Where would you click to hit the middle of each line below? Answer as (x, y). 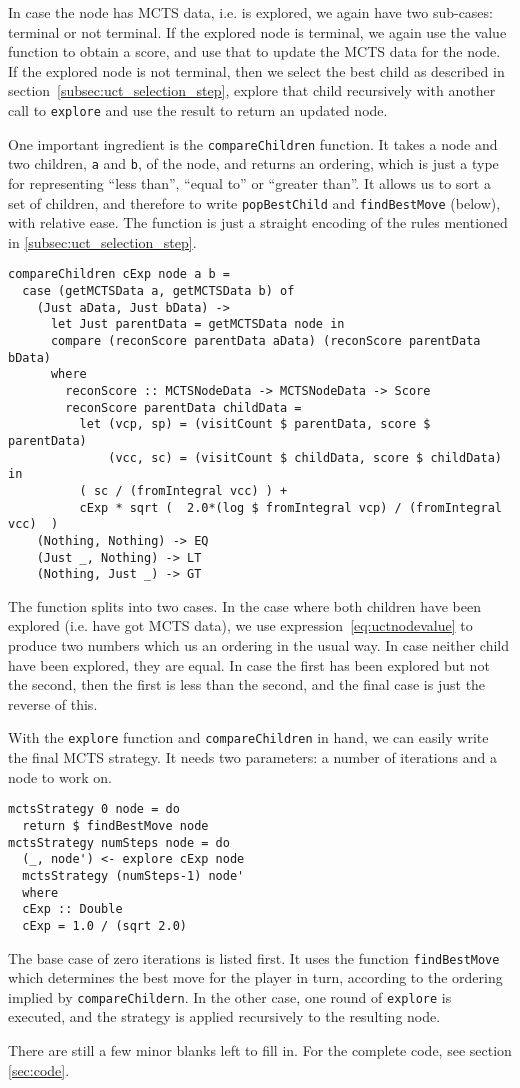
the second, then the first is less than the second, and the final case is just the (247, 684)
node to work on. (60, 776)
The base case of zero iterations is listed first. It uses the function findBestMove (254, 957)
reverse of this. (53, 703)
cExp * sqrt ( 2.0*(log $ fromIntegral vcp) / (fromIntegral (290, 507)
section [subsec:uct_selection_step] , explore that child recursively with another (252, 90)
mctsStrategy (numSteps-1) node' (133, 875)
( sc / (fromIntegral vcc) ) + (183, 490)
